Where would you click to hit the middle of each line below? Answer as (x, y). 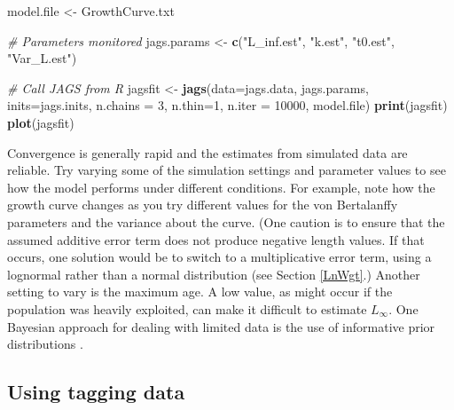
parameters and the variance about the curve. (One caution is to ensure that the (226, 221)
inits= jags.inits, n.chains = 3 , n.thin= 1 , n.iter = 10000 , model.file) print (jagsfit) (227, 105)
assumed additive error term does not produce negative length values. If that (216, 239)
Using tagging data (96, 392)
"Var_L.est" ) (42, 58)
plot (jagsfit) (41, 122)
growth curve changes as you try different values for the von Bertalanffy (203, 205)
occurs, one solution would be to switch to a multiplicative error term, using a (219, 257)
